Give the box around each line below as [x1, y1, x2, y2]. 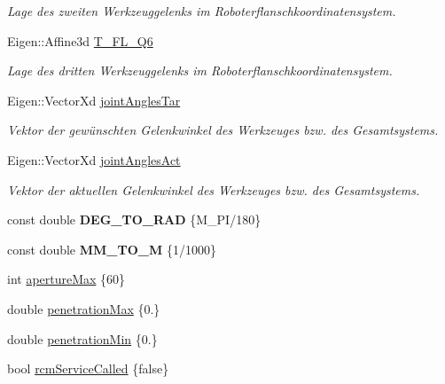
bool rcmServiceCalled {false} [7, 359, 169, 378]
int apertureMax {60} [7, 270, 126, 288]
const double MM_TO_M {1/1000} [7, 239, 216, 258]
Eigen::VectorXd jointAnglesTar [7, 90, 181, 109]
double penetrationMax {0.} [7, 299, 160, 317]
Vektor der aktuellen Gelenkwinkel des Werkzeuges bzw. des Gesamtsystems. [7, 180, 420, 199]
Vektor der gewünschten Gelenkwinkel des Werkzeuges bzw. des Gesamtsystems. [7, 121, 439, 139]
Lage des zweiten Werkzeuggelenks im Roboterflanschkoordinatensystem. [7, 2, 396, 20]
